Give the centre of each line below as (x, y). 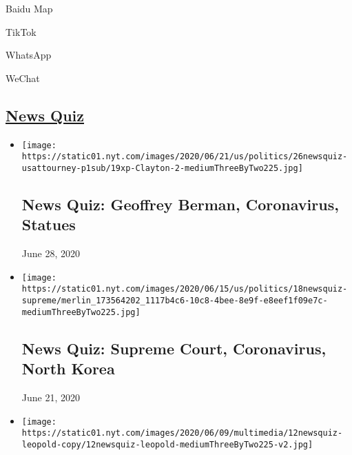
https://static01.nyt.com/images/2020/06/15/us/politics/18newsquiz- (185, 289)
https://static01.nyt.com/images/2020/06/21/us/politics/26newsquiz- (185, 157)
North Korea (68, 368)
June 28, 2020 (51, 253)
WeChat (23, 78)
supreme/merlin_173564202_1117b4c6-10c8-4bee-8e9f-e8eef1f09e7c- (175, 301)
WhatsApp (29, 55)
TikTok (21, 31)
